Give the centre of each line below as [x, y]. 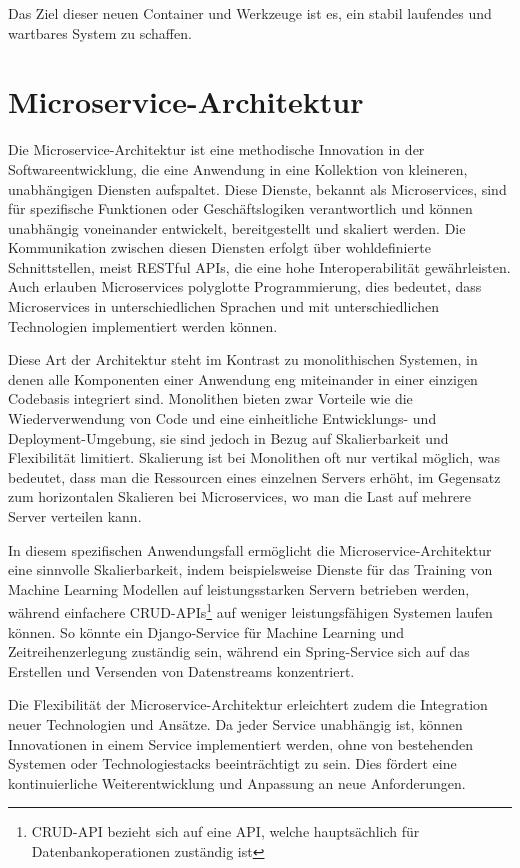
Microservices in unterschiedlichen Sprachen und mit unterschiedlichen [224, 306]
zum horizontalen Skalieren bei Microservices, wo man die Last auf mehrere [240, 496]
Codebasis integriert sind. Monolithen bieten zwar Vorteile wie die [210, 398]
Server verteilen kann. [75, 516]
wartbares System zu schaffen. [100, 32]
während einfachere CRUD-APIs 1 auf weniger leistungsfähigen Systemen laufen [250, 611]
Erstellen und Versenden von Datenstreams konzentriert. [181, 670]
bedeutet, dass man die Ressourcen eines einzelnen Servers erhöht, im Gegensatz [254, 476]
